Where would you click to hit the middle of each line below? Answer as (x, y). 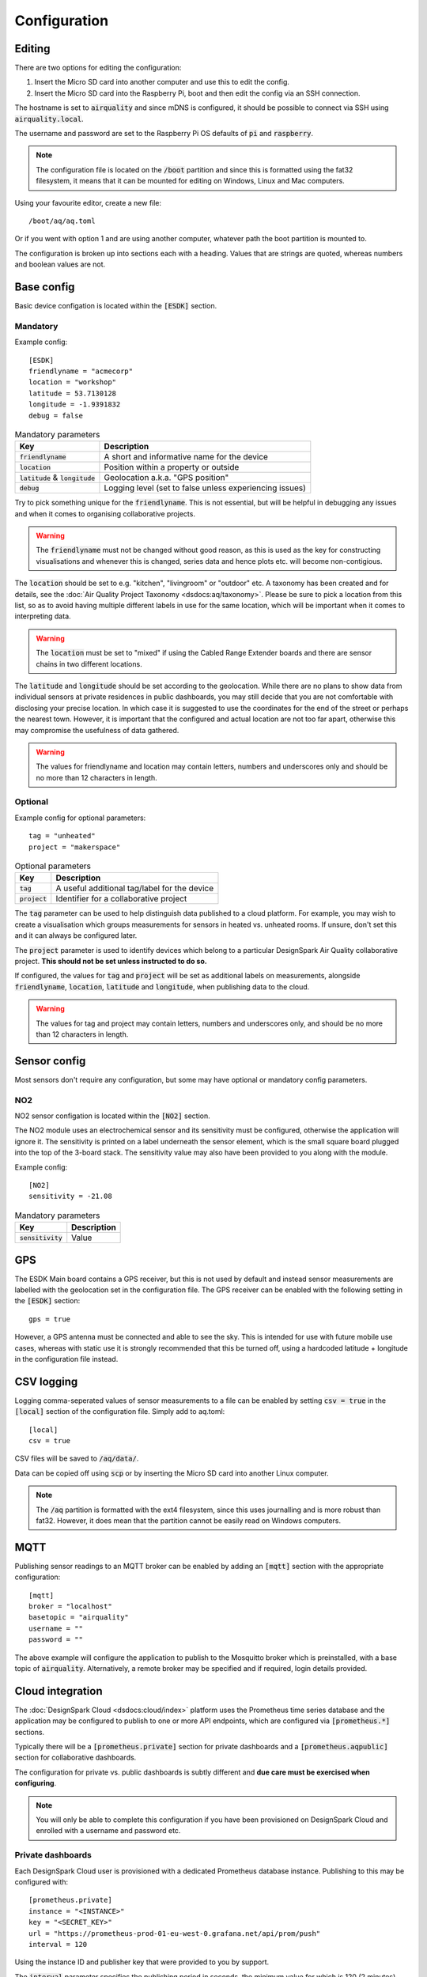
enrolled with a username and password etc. (108, 1831)
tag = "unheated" (62, 836)
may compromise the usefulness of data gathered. (97, 730)
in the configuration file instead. (66, 1359)
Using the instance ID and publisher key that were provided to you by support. (142, 1962)
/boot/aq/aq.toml (62, 221)
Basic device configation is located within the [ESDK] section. (116, 306)
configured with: (42, 1881)
